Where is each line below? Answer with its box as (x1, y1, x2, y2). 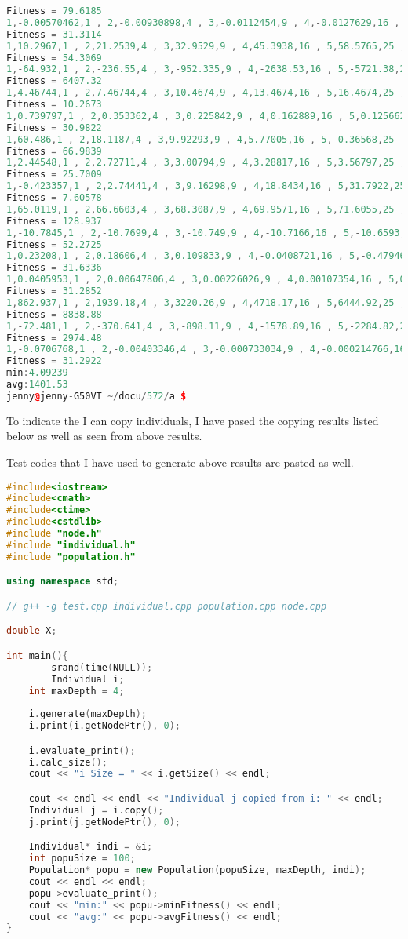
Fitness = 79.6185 (6, 5, 102, 16)
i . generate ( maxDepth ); (28, 708, 148, 720)
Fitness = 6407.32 (6, 75, 102, 87)
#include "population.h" (6, 551, 136, 562)
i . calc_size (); (28, 756, 107, 768)
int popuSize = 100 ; (28, 853, 136, 864)
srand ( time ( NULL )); (51, 661, 153, 673)
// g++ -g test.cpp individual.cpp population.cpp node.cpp (6, 600, 327, 612)
